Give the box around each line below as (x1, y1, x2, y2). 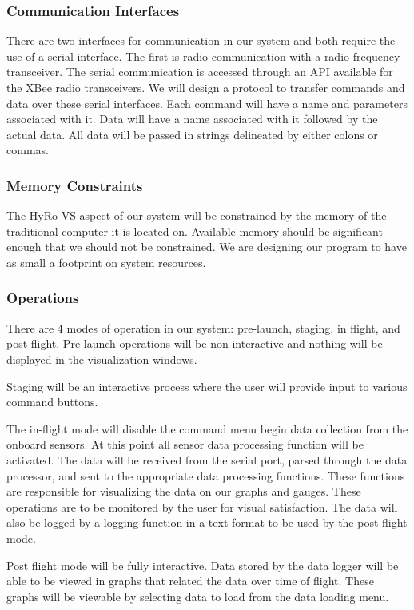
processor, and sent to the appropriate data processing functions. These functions (6, 467, 405, 484)
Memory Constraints (6, 175, 143, 195)
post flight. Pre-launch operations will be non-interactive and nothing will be (6, 335, 383, 352)
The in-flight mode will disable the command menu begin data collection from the (6, 420, 408, 437)
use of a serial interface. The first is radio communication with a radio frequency (6, 47, 400, 64)
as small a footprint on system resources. (6, 253, 206, 270)
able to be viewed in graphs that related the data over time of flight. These (6, 572, 374, 589)
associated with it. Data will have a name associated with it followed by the (6, 110, 378, 127)
